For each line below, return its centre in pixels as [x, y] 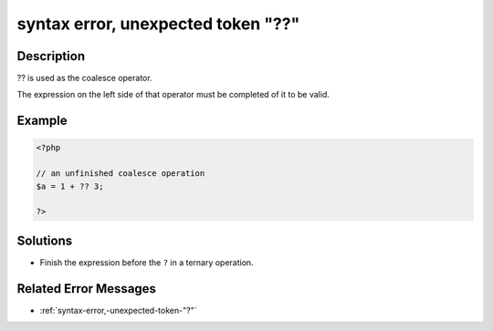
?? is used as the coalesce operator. [84, 78]
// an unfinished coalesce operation [121, 174]
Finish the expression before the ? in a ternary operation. [147, 262]
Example [42, 121]
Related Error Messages [87, 289]
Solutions [45, 240]
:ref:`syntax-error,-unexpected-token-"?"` [118, 310]
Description [51, 56]
